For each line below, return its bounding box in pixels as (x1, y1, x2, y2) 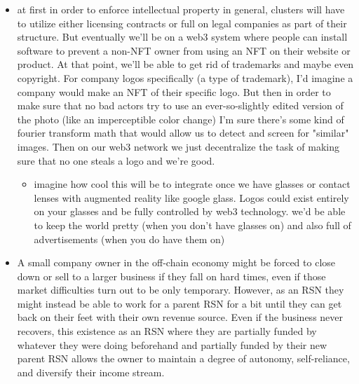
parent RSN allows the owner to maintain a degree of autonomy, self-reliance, (17, 351, 350, 366)
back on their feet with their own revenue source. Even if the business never (17, 310, 344, 324)
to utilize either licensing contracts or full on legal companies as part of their (17, 15, 347, 30)
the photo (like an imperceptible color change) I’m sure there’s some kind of (17, 111, 344, 126)
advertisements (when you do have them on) (34, 231, 225, 246)
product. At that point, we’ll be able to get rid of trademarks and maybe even (17, 57, 354, 71)
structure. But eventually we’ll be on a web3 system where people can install (17, 29, 348, 44)
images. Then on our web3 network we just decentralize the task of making (17, 139, 339, 153)
